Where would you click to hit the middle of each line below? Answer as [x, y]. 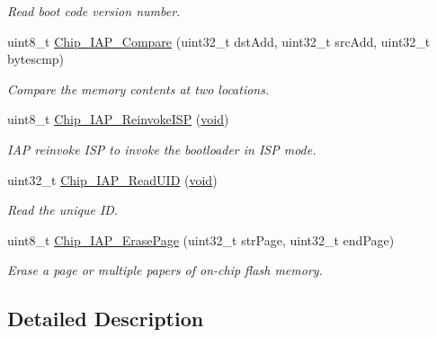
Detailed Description [106, 319]
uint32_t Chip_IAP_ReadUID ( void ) [112, 179]
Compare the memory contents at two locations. [138, 89]
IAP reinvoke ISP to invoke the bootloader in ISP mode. [162, 149]
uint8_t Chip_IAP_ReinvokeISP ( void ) [118, 119]
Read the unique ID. [63, 210]
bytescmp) [36, 59]
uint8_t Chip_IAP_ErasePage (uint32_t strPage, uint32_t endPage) [201, 239]
